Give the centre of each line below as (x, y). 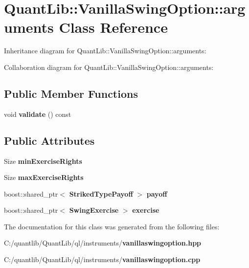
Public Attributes (49, 140)
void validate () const (38, 114)
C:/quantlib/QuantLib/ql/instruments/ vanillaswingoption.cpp (102, 259)
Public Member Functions (71, 93)
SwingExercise (94, 210)
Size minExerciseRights (43, 161)
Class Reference (113, 27)
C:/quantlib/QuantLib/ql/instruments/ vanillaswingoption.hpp (103, 243)
